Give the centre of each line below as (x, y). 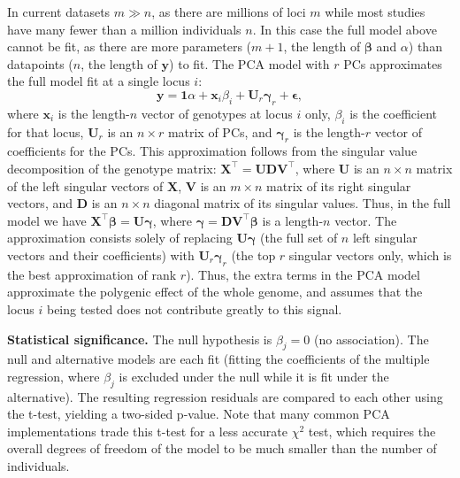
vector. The (366, 220)
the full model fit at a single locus (99, 81)
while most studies (375, 12)
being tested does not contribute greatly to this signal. (194, 308)
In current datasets (59, 12)
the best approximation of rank (92, 274)
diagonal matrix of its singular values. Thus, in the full (303, 203)
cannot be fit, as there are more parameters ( (130, 46)
